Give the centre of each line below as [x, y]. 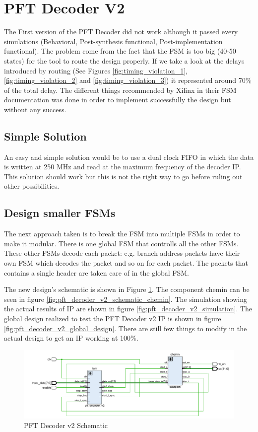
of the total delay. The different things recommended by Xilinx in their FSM [120, 90]
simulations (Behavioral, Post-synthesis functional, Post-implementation [113, 41]
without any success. [35, 109]
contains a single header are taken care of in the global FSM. [97, 272]
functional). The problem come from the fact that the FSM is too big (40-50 [120, 51]
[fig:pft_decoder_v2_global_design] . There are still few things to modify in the [126, 328]
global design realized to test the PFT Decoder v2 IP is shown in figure [113, 318]
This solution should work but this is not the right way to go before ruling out [123, 176]
